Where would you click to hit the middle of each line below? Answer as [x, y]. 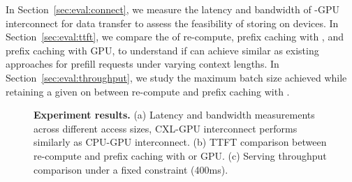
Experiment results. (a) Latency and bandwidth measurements [174, 115]
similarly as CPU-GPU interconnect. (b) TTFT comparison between [180, 142]
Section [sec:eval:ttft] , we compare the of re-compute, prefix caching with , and [175, 37]
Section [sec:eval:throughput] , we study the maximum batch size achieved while [176, 77]
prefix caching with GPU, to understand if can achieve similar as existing [162, 50]
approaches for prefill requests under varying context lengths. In [142, 64]
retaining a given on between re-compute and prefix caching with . [148, 91]
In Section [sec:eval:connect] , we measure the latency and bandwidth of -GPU [173, 9]
